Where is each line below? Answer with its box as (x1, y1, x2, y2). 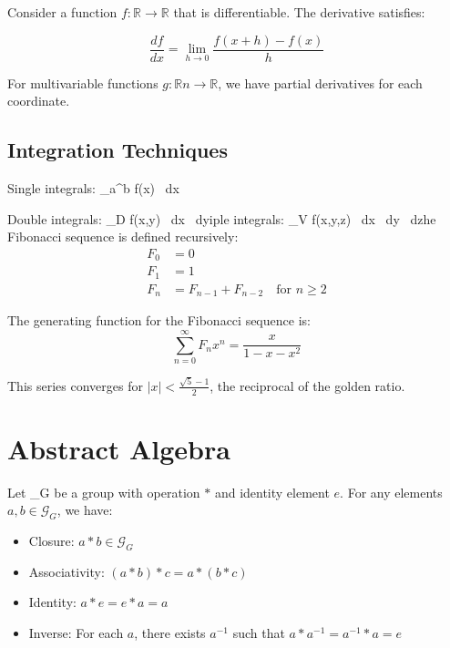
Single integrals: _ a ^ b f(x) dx (7, 179, 179, 198)
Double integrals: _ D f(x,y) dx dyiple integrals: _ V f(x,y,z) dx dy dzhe (7, 209, 436, 228)
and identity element (214, 482, 330, 501)
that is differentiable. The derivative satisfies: (173, 3, 425, 21)
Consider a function (7, 3, 118, 21)
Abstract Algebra (7, 429, 230, 467)
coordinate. (7, 91, 70, 110)
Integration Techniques (7, 136, 228, 164)
